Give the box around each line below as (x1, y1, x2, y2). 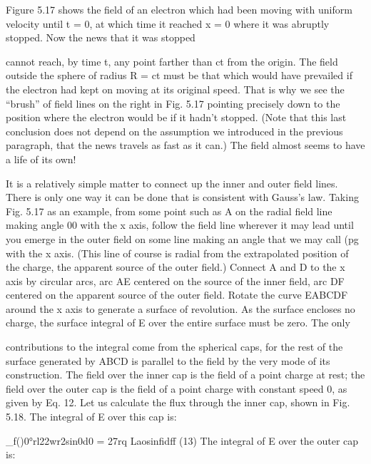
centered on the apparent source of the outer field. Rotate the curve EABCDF (6, 287, 348, 302)
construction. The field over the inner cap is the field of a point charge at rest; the (6, 367, 365, 382)
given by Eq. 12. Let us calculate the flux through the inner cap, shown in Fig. (6, 395, 350, 410)
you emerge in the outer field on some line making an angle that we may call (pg (6, 231, 359, 246)
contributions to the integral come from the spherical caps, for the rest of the (6, 339, 343, 354)
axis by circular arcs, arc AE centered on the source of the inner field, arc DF (6, 273, 345, 288)
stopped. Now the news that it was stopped (6, 30, 195, 45)
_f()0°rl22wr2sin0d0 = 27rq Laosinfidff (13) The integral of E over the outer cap (6, 433, 359, 448)
